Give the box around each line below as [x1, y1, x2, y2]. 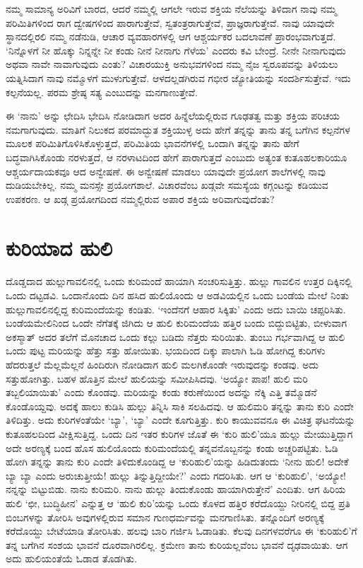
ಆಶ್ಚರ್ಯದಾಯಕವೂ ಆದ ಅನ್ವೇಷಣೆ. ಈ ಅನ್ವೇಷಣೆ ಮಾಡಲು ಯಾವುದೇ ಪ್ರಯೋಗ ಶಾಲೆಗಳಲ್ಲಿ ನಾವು [6, 163, 326, 178]
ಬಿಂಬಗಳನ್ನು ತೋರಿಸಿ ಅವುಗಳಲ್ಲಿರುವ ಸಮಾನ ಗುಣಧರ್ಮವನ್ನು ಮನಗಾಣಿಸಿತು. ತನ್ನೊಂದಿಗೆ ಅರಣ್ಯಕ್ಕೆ [6, 509, 324, 524]
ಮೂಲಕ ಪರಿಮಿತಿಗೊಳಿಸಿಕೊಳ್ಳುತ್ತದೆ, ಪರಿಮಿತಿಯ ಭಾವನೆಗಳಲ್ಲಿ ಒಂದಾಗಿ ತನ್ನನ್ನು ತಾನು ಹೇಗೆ [6, 136, 299, 151]
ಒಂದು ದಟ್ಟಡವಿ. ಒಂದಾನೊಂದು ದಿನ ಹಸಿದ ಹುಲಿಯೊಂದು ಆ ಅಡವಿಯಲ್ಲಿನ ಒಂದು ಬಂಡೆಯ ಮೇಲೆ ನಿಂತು [6, 288, 349, 303]
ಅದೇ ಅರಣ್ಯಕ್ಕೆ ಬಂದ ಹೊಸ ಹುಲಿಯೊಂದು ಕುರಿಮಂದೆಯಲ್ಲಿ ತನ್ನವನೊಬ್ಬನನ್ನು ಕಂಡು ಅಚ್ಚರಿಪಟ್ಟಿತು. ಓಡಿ [6, 440, 338, 455]
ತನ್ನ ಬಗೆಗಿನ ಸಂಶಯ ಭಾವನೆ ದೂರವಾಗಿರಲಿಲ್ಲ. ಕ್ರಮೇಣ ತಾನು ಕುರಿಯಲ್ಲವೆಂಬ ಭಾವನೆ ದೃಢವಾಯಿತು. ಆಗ [6, 537, 348, 552]
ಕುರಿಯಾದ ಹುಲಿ [6, 233, 113, 262]
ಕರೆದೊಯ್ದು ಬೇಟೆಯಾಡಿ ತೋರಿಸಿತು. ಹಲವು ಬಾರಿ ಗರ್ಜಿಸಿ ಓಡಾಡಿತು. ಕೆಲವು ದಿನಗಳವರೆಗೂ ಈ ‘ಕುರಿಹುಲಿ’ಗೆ [6, 523, 357, 538]
